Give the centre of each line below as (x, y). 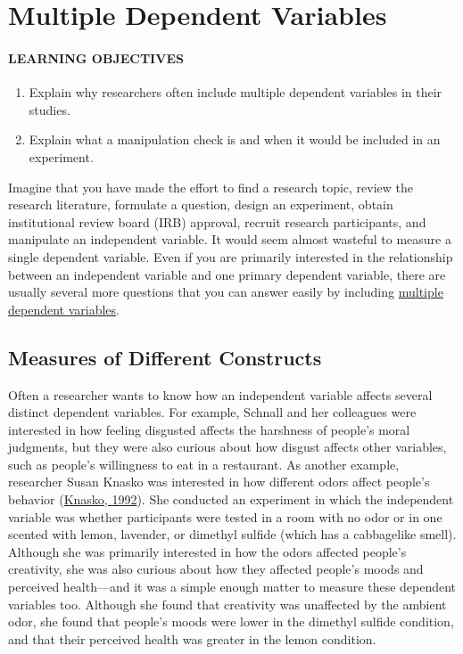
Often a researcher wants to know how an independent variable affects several (220, 394)
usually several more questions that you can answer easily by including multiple (226, 292)
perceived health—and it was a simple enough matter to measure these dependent (232, 587)
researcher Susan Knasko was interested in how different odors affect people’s (219, 482)
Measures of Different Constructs (165, 357)
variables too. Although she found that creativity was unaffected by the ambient (227, 604)
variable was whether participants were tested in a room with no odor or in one (225, 516)
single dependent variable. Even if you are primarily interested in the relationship (231, 256)
